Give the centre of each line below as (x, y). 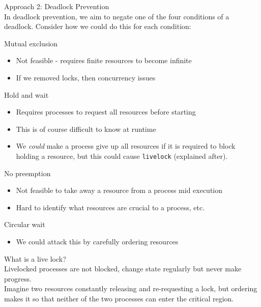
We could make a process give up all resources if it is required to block (126, 146)
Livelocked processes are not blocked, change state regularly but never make (123, 269)
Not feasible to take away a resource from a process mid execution (119, 190)
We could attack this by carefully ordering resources (97, 241)
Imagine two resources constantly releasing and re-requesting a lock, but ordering (131, 288)
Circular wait (25, 224)
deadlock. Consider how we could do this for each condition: (98, 26)
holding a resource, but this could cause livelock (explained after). (122, 156)
